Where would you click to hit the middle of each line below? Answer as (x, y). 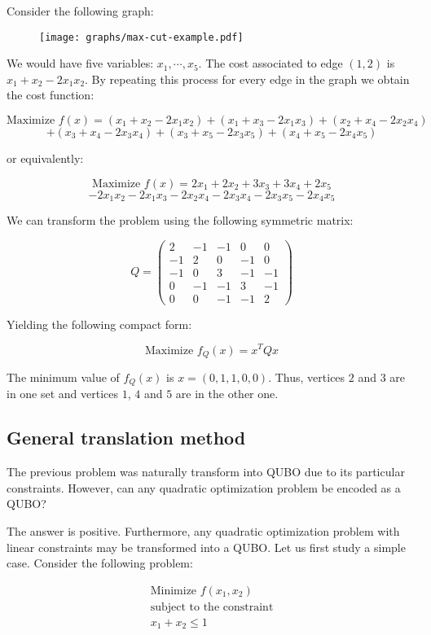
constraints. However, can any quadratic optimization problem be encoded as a (204, 487)
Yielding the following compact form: (99, 324)
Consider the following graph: (80, 11)
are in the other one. (227, 394)
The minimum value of (63, 377)
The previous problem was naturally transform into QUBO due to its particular (206, 472)
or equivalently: (45, 158)
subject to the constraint (212, 607)
